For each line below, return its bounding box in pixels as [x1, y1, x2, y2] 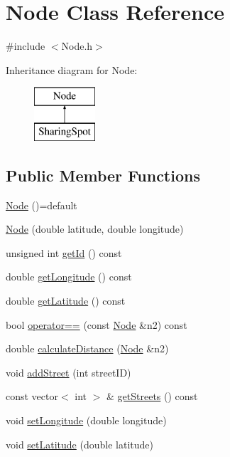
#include [6, 38, 45, 53]
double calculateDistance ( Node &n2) [6, 341, 169, 356]
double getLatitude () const [6, 293, 126, 308]
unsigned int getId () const [6, 245, 122, 260]
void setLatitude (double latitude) [6, 436, 153, 451]
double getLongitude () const [6, 269, 132, 284]
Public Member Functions [6, 164, 200, 186]
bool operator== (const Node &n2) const [6, 317, 187, 332]
